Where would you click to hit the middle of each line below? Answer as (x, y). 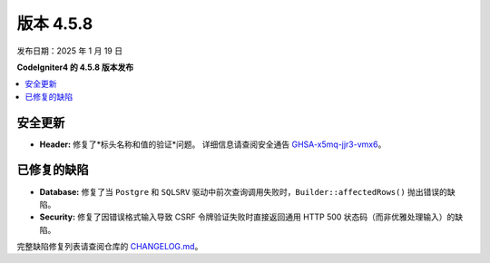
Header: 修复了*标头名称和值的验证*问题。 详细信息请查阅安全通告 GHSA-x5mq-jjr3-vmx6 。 (213, 144)
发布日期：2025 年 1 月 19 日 (69, 51)
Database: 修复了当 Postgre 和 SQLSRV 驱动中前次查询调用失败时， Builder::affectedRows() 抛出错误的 (244, 191)
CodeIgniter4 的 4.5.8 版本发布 (75, 67)
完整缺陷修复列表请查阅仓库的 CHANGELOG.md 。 (110, 247)
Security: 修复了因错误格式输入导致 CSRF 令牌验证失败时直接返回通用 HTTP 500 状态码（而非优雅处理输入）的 (247, 217)
